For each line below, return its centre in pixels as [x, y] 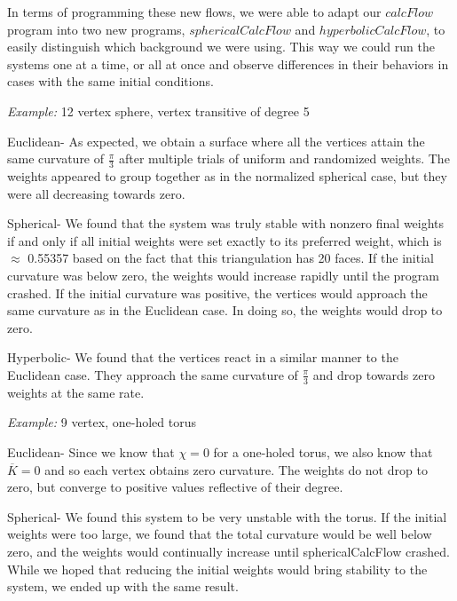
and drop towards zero [374, 374]
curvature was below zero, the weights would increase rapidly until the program [223, 275]
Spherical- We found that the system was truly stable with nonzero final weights [226, 223]
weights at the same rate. [76, 392]
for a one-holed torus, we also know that [323, 451]
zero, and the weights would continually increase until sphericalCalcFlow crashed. [228, 551]
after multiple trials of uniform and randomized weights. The [284, 158]
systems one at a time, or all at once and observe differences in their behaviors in [228, 63]
